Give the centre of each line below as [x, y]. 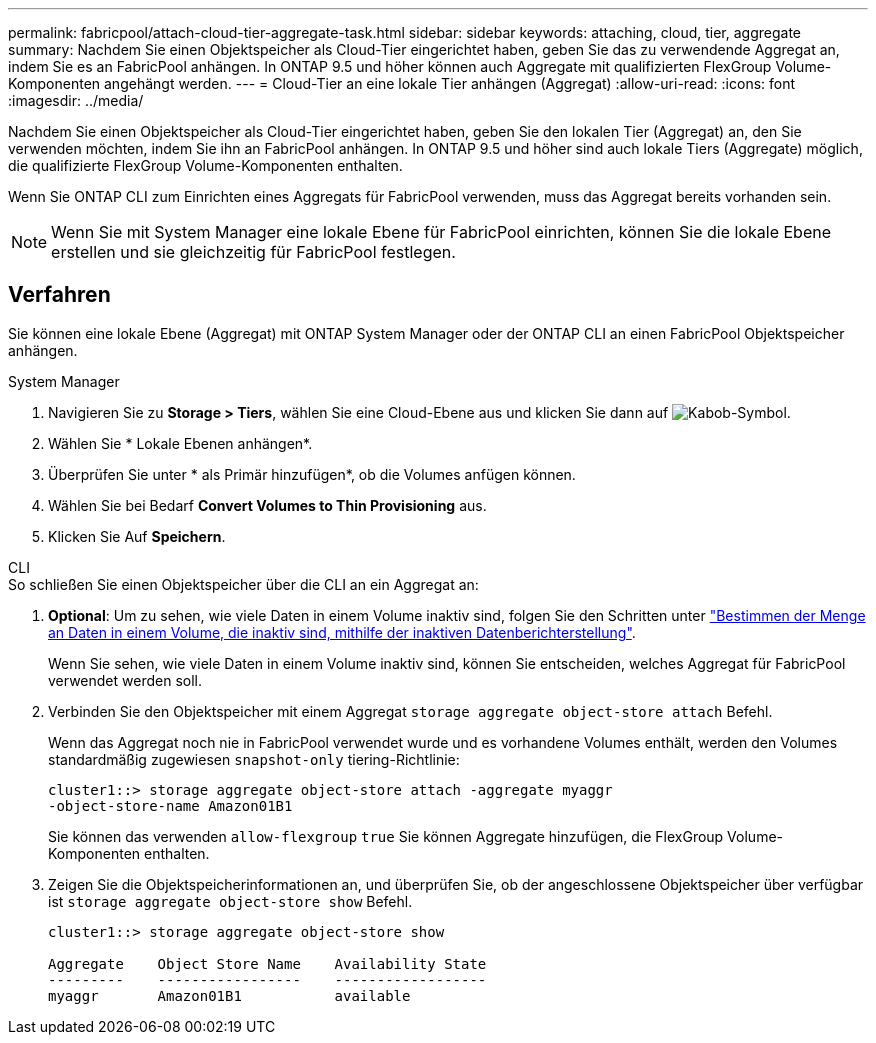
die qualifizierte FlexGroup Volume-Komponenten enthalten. [205, 165]
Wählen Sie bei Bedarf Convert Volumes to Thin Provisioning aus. [267, 505]
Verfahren [59, 295]
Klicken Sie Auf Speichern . [137, 536]
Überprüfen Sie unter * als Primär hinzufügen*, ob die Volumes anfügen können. [312, 474]
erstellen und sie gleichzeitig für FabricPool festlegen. [253, 252]
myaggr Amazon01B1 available [229, 995]
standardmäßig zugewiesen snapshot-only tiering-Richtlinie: [254, 759]
